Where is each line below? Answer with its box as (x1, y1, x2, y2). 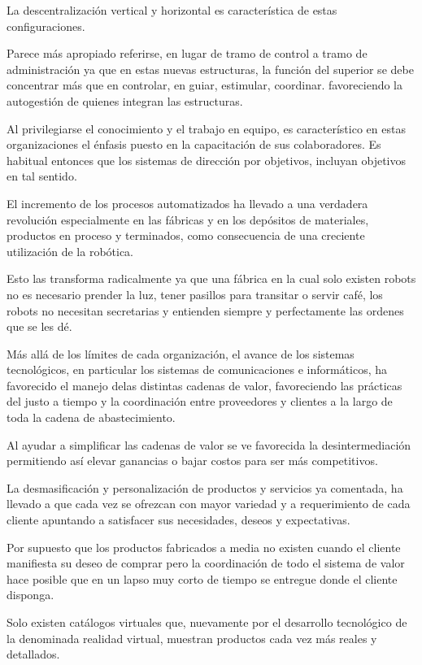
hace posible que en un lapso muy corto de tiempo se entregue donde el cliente (7, 570, 398, 587)
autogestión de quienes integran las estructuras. (7, 92, 243, 109)
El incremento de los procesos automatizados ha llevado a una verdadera (7, 194, 368, 211)
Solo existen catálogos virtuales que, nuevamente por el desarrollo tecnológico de (7, 614, 407, 630)
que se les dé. (7, 318, 72, 335)
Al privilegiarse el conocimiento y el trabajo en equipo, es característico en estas (7, 120, 406, 137)
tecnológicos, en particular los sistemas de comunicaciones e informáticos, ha (7, 361, 388, 378)
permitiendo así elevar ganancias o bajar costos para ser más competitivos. (7, 452, 378, 469)
